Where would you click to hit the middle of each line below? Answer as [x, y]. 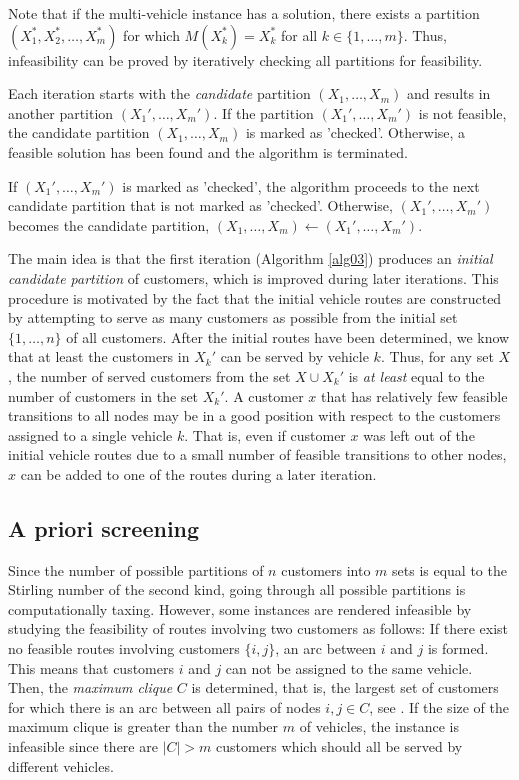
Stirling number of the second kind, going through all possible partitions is [237, 589]
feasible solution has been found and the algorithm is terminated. [208, 151]
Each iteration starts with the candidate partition [159, 93]
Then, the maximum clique [90, 687]
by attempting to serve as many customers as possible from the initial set [233, 317]
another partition [61, 112]
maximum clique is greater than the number [143, 726]
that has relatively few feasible [414, 395]
